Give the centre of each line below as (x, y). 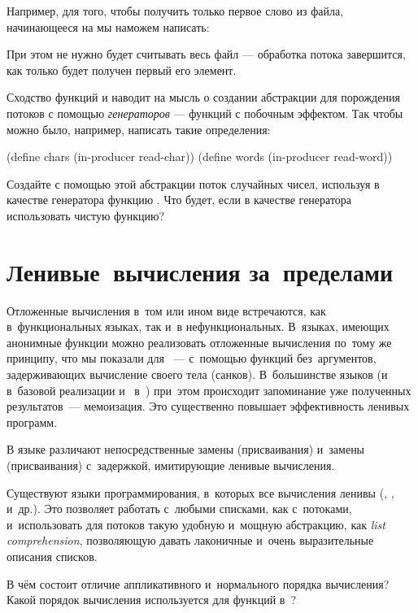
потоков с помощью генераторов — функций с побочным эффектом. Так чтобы (205, 113)
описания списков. (52, 556)
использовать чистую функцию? (86, 215)
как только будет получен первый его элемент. (122, 70)
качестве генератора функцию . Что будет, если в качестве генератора (179, 200)
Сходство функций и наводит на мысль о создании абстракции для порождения (203, 97)
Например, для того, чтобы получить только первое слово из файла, (175, 11)
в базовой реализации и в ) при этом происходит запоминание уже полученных (209, 390)
